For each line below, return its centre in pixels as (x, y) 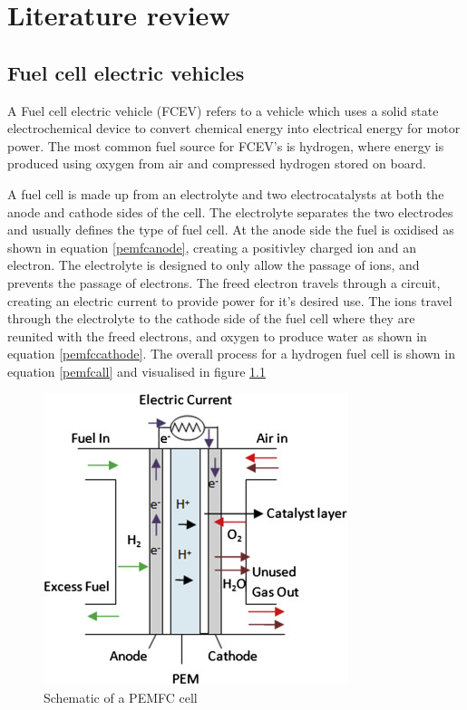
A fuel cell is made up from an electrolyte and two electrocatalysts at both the (226, 193)
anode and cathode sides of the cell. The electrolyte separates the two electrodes (230, 211)
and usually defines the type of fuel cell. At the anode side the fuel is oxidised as (231, 230)
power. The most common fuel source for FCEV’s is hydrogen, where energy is (226, 145)
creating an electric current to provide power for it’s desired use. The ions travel (230, 300)
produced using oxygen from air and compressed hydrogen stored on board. (217, 163)
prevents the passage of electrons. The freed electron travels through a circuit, (224, 282)
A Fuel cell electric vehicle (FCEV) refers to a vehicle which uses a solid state (223, 110)
